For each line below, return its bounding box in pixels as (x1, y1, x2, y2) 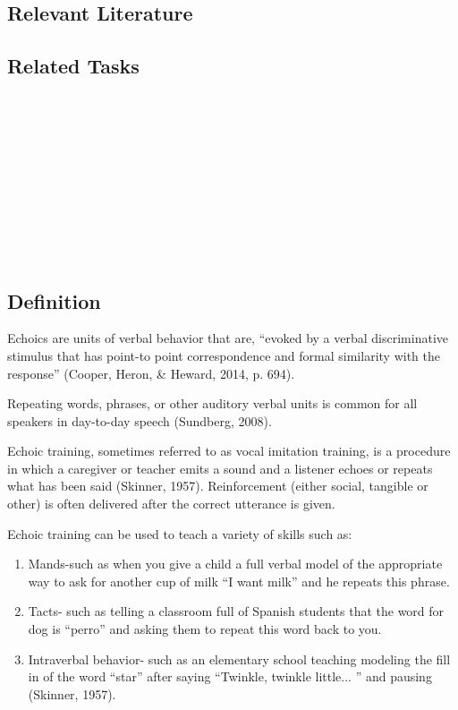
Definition (7, 287, 101, 314)
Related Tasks (7, 52, 140, 80)
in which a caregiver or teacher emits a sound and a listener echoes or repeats (7, 458, 433, 477)
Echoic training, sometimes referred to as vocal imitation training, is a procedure (7, 441, 451, 460)
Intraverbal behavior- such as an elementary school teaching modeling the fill (28, 649, 451, 668)
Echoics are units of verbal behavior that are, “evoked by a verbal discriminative (7, 329, 448, 347)
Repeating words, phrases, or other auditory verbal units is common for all (7, 394, 418, 413)
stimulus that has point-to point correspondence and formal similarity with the (7, 346, 440, 364)
